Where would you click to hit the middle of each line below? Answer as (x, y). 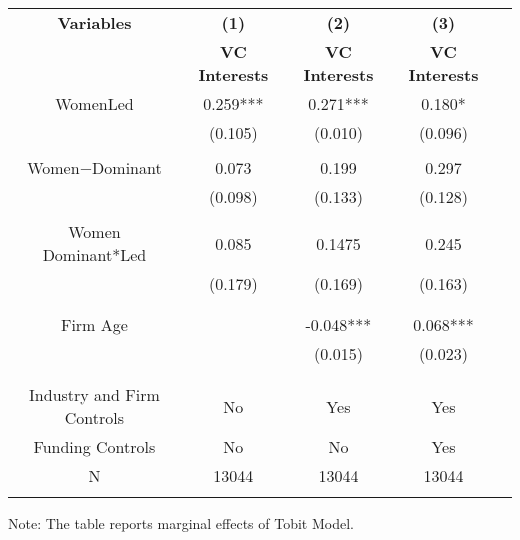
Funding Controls (94, 446)
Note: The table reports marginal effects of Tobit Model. (181, 523)
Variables (94, 22)
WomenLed (94, 103)
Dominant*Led (94, 254)
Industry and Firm (94, 394)
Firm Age (94, 324)
